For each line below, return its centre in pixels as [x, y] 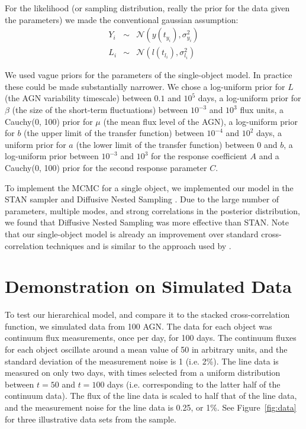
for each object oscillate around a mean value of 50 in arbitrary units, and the [146, 349]
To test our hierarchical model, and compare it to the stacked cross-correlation [147, 315]
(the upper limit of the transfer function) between [114, 133]
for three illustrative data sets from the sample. [91, 419]
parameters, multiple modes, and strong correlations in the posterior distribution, [152, 210]
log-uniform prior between [52, 156]
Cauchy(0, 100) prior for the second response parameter [106, 167]
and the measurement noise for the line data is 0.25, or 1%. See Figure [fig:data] [151, 407]
